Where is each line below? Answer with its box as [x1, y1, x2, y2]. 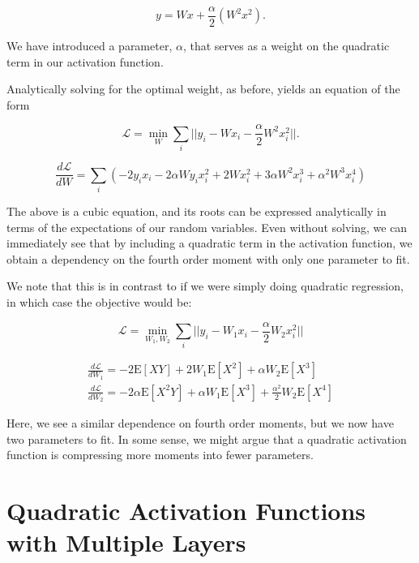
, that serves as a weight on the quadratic [182, 37, 390, 54]
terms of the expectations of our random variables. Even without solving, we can [6, 218, 408, 235]
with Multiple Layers [6, 526, 246, 559]
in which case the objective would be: [6, 294, 192, 310]
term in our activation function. [6, 53, 164, 70]
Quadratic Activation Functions [6, 493, 366, 526]
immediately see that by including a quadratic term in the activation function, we [6, 234, 413, 251]
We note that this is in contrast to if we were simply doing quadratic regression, [6, 277, 404, 294]
